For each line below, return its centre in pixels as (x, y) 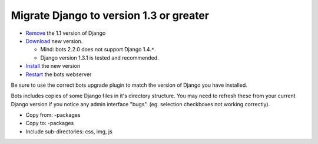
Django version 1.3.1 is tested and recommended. (100, 58)
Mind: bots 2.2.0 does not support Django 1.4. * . (98, 50)
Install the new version (53, 66)
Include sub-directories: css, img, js (69, 131)
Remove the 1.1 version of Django (66, 33)
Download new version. (54, 41)
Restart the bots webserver (59, 74)
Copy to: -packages (50, 123)
